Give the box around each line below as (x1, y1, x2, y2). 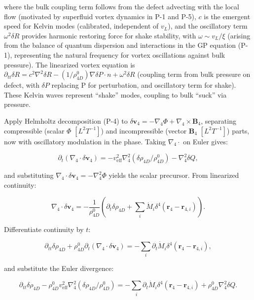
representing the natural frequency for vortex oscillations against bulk (14, 49, 225, 60)
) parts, (227, 125, 250, 135)
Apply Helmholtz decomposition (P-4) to (4, 115, 128, 126)
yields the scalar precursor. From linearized (109, 170, 239, 180)
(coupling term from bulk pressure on (137, 69, 251, 79)
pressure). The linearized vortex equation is (4, 59, 135, 69)
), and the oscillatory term (168, 21, 248, 31)
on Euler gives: (183, 136, 228, 146)
